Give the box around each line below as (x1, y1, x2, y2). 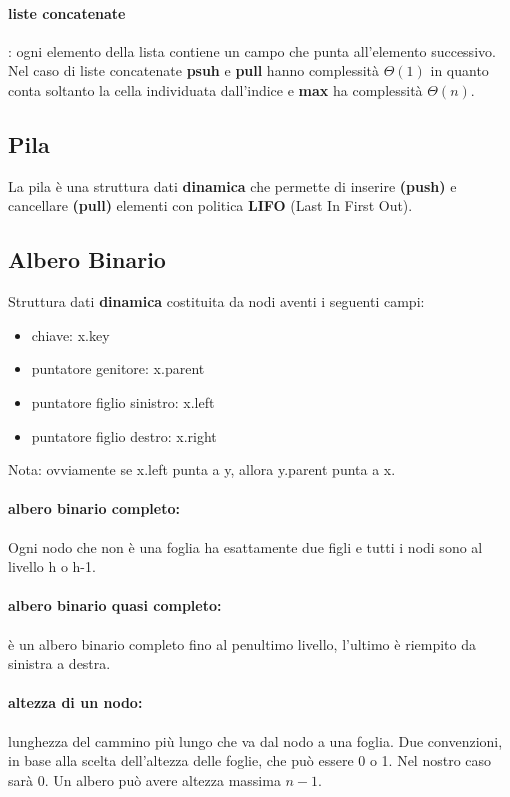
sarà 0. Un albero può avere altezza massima (8, 769, 281, 790)
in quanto (430, 60, 489, 81)
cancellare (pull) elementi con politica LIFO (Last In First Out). (8, 195, 413, 216)
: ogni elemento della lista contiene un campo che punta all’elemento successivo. (8, 40, 496, 61)
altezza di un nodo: (8, 692, 143, 713)
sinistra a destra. (8, 653, 111, 674)
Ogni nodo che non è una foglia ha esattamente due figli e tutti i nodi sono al (8, 536, 483, 557)
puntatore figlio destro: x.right (31, 425, 217, 446)
